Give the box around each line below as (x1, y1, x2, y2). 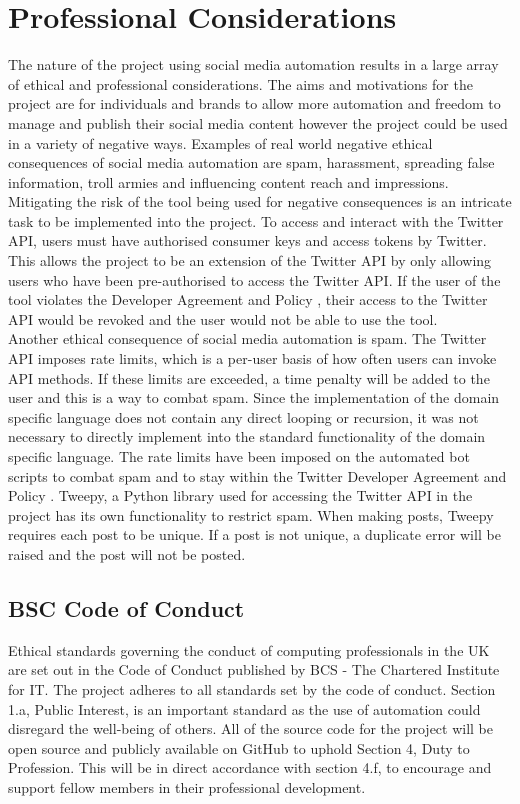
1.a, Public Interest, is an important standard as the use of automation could (8, 698, 481, 719)
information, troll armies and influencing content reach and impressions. (8, 171, 449, 192)
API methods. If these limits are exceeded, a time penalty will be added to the (8, 367, 490, 388)
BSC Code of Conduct (8, 592, 245, 623)
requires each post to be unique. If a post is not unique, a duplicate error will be (8, 524, 501, 545)
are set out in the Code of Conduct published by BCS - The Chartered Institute (8, 659, 500, 680)
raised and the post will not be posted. (8, 543, 246, 564)
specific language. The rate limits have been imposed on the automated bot (8, 446, 470, 466)
